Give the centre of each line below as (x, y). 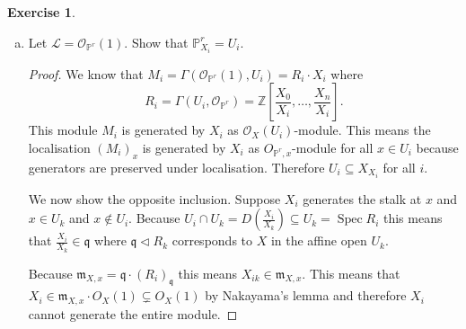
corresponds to (212, 240)
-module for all (333, 147)
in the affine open (319, 240)
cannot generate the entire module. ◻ (133, 314)
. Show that (156, 42)
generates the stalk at (362, 198)
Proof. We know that (86, 73)
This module (63, 130)
